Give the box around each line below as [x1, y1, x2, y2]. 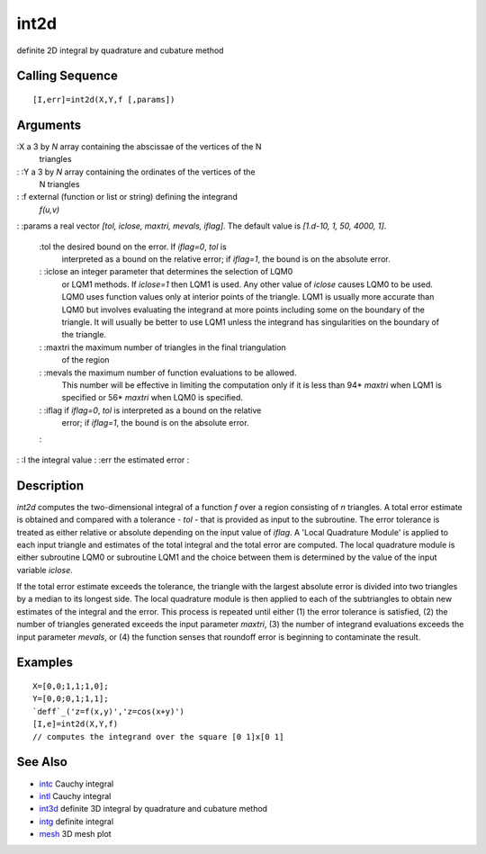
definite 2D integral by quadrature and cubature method [16, 45, 224, 56]
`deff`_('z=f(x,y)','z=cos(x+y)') [32, 706, 184, 716]
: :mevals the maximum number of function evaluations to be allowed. [39, 367, 297, 378]
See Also [16, 754, 67, 769]
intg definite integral [39, 815, 114, 827]
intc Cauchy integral [39, 778, 114, 789]
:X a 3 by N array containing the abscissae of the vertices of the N [16, 140, 262, 152]
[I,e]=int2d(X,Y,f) [32, 719, 119, 729]
